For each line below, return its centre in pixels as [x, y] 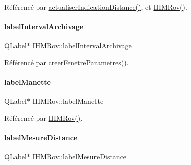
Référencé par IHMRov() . [43, 118]
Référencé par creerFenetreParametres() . [66, 62]
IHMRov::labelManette [68, 101]
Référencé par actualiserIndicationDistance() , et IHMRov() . [96, 7]
